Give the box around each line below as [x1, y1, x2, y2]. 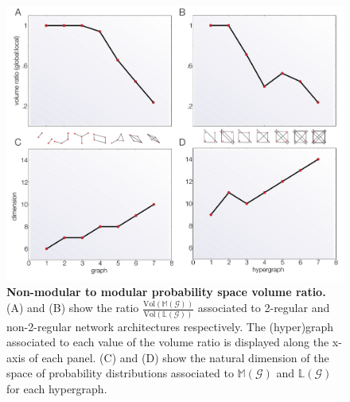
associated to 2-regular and [197, 299, 330, 316]
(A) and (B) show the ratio [6, 299, 139, 316]
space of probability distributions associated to [6, 365, 234, 381]
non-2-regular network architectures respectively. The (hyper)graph [6, 318, 334, 334]
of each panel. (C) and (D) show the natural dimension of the [29, 349, 329, 365]
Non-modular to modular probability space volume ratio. [6, 283, 326, 300]
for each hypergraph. [6, 381, 107, 397]
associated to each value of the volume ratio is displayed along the [6, 334, 329, 350]
